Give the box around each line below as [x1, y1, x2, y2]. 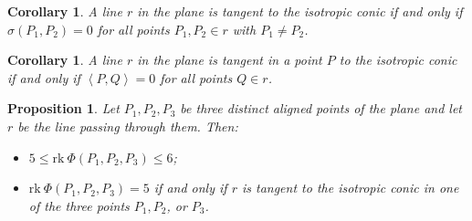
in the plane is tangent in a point [137, 50, 322, 69]
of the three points [28, 195, 130, 215]
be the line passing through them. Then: [17, 116, 238, 135]
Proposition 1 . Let [7, 99, 120, 118]
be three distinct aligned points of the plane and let [180, 99, 462, 118]
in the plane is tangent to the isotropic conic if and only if [137, 2, 463, 20]
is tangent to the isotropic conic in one [241, 178, 459, 197]
